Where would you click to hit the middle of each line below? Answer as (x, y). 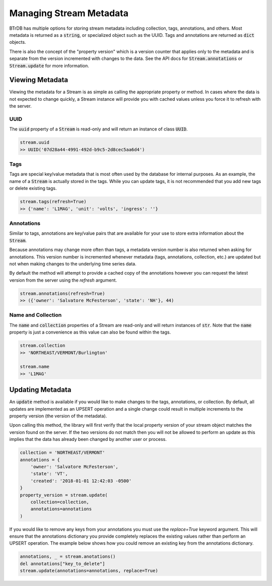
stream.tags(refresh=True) (53, 202)
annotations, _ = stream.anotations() (68, 557)
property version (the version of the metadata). (58, 416)
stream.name (35, 367)
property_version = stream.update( (64, 495)
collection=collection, (60, 502)
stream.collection (43, 346)
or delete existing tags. (33, 188)
